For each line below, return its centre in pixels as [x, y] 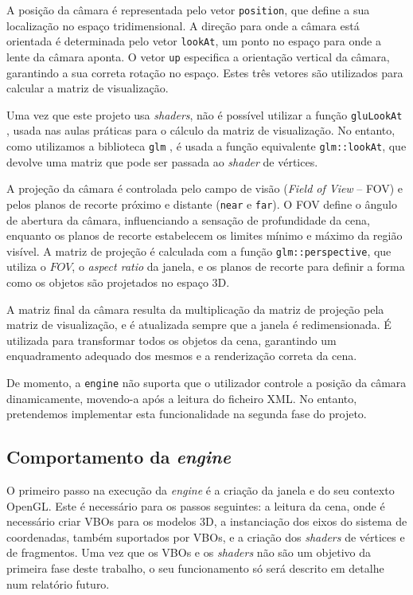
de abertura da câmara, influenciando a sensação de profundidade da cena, [188, 219]
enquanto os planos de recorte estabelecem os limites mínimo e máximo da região [205, 235]
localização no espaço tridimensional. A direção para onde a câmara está [183, 25]
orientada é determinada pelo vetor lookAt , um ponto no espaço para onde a [194, 41]
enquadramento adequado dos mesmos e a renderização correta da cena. [182, 356]
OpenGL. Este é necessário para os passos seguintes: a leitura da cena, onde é [196, 505]
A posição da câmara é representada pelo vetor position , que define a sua [188, 10]
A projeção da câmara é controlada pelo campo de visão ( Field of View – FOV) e [205, 188]
